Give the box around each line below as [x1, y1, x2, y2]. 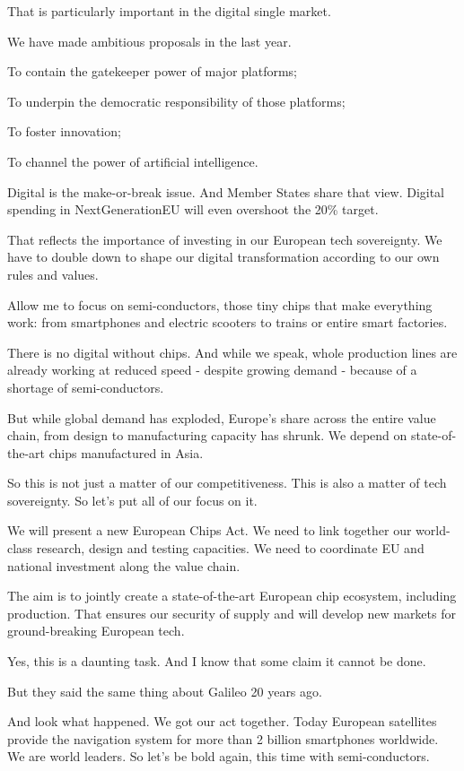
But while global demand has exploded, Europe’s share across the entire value [7, 408, 436, 427]
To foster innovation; [7, 122, 121, 141]
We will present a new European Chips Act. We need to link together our [7, 521, 412, 540]
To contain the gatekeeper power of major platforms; [7, 62, 298, 81]
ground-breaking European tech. [7, 621, 185, 640]
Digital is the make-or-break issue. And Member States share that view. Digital [7, 182, 445, 201]
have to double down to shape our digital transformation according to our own [7, 247, 440, 266]
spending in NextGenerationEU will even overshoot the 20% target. [7, 200, 379, 219]
